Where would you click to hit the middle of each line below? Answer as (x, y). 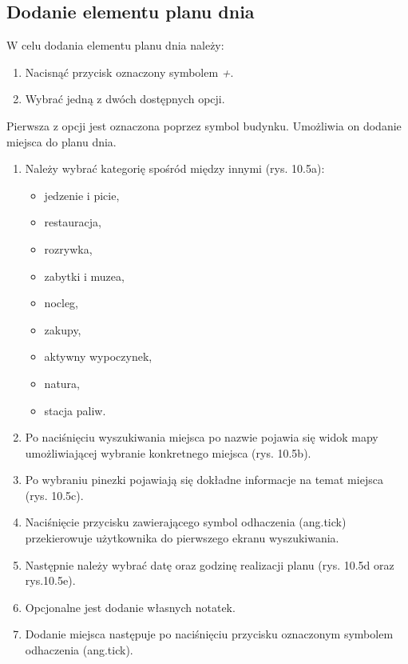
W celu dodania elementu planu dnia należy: (115, 45)
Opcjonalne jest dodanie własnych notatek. (130, 607)
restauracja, (73, 222)
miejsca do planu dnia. (61, 141)
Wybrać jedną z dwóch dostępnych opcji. (125, 99)
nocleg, (61, 303)
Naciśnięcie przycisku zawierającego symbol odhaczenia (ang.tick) (186, 522)
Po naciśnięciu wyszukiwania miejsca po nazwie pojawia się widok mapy (202, 437)
